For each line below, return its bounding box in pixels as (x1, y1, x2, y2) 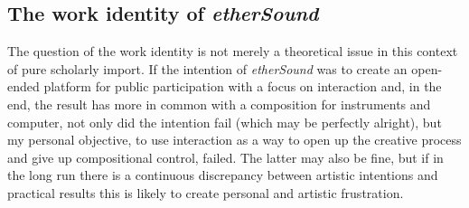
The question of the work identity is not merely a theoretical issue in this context (7, 42, 458, 61)
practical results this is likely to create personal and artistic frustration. (7, 183, 404, 202)
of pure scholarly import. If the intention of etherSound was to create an (7, 59, 408, 78)
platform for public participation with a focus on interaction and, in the (43, 77, 442, 96)
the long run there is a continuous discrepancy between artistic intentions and (7, 165, 438, 184)
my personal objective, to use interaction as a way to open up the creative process (7, 130, 462, 149)
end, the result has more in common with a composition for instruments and (7, 94, 431, 113)
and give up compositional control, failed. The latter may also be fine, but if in (7, 147, 444, 166)
